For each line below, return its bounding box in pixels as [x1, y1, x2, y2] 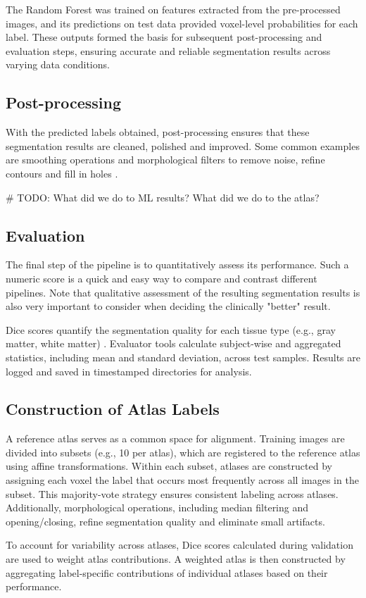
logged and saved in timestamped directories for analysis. [6, 363, 252, 378]
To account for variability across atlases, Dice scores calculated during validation [6, 537, 353, 552]
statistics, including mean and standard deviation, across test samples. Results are [6, 349, 360, 364]
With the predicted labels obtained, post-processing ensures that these [6, 125, 310, 139]
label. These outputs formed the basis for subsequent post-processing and [6, 30, 322, 44]
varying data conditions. [6, 57, 110, 72]
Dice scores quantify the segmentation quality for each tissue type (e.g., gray [6, 322, 336, 337]
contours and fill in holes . [6, 166, 118, 180]
